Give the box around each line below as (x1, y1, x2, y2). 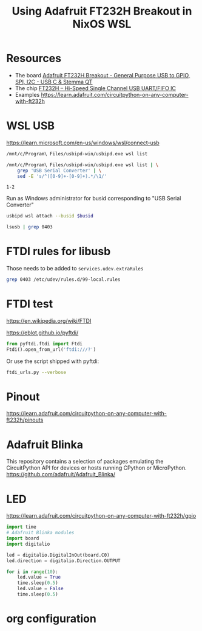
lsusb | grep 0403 (6, 224, 53, 230)
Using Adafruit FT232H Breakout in (12, 4, 192, 18)
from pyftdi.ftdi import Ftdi (6, 340, 83, 347)
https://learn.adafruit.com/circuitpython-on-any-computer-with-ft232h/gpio (6, 512, 197, 520)
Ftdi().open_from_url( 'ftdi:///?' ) (6, 346, 96, 353)
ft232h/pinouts (6, 416, 44, 424)
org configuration (6, 612, 97, 626)
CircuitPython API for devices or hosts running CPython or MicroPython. (6, 464, 187, 471)
